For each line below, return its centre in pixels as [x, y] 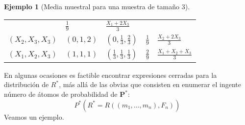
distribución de [26, 84]
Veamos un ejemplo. [34, 116]
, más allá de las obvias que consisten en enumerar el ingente [150, 84]
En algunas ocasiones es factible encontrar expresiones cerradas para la [110, 75]
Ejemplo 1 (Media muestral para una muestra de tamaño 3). [97, 6]
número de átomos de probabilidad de [61, 94]
